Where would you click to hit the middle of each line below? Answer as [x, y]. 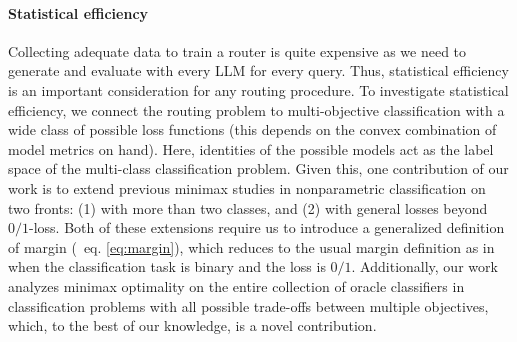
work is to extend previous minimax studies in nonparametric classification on [247, 187]
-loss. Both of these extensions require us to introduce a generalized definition [267, 227]
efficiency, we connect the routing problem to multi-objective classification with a [256, 109]
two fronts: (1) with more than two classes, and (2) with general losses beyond [248, 207]
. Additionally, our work [424, 266]
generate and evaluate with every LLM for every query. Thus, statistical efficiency [258, 70]
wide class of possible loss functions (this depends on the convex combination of [252, 129]
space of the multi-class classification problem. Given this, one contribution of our [258, 168]
